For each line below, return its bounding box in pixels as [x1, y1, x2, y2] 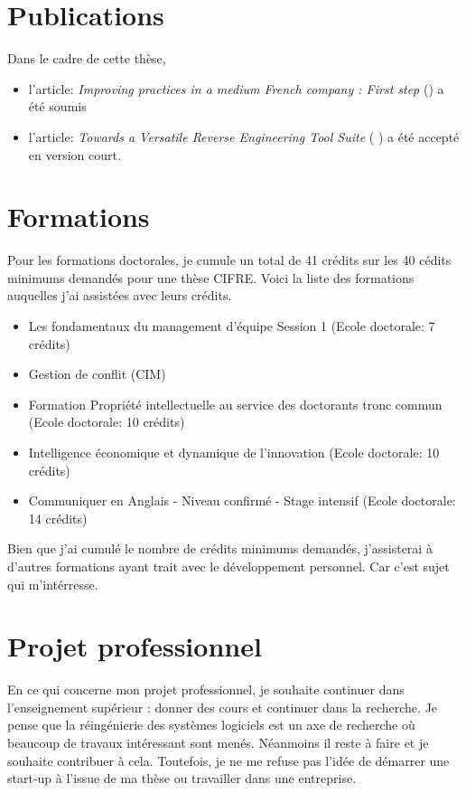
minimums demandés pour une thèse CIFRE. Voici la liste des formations [7, 268, 415, 287]
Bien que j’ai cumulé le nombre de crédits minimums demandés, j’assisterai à [7, 539, 433, 558]
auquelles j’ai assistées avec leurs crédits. [7, 286, 232, 305]
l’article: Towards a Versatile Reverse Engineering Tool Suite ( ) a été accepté [28, 127, 460, 146]
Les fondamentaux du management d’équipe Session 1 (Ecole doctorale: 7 [28, 316, 435, 335]
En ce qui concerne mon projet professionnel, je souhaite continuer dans [7, 680, 405, 699]
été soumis [28, 97, 87, 116]
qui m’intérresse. [7, 574, 98, 593]
